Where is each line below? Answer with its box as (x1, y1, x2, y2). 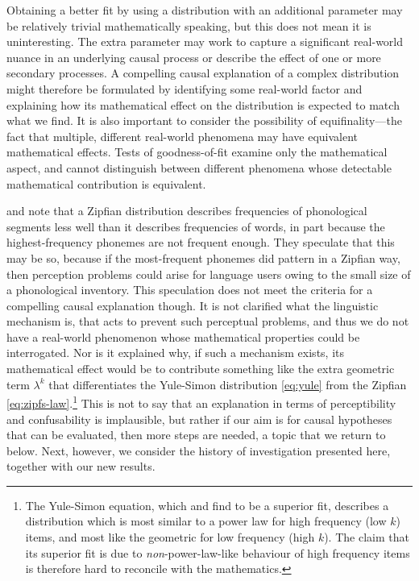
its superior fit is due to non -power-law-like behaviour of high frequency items (25, 544, 410, 561)
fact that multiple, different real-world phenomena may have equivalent (6, 127, 359, 144)
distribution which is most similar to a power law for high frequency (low (25, 513, 387, 529)
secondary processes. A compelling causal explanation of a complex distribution (6, 64, 400, 81)
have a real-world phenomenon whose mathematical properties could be (6, 328, 360, 345)
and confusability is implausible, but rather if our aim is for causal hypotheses (6, 410, 392, 427)
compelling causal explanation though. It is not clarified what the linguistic (6, 297, 379, 313)
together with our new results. (6, 458, 156, 475)
